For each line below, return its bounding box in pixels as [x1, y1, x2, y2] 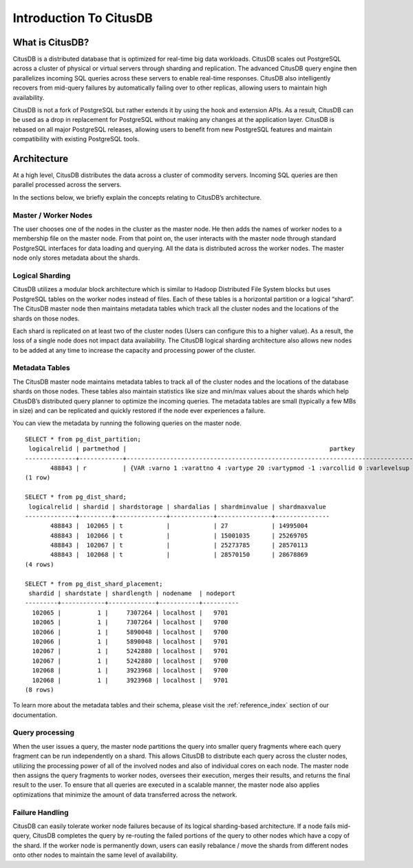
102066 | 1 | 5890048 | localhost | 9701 [32, 637, 229, 645]
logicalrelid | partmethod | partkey [28, 445, 356, 453]
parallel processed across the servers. [12, 180, 122, 189]
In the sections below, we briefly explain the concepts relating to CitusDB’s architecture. [12, 193, 262, 201]
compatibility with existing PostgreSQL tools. [12, 135, 140, 143]
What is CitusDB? [12, 37, 89, 48]
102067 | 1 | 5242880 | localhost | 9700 [32, 657, 229, 665]
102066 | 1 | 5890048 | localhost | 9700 [32, 628, 229, 636]
